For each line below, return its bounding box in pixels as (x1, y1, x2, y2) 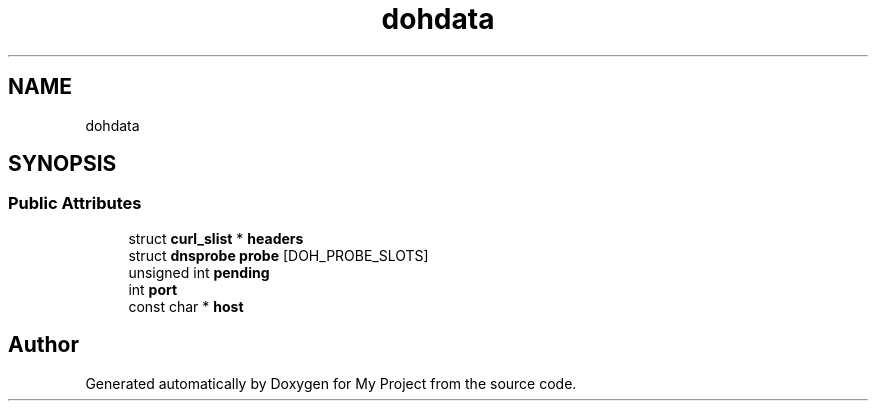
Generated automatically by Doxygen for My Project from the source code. (85, 374, 577, 392)
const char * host (128, 297, 244, 315)
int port (128, 280, 178, 298)
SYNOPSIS (8, 151, 117, 177)
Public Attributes (8, 193, 142, 214)
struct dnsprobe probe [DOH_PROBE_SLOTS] (128, 246, 429, 264)
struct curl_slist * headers (128, 229, 304, 247)
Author (8, 332, 79, 358)
